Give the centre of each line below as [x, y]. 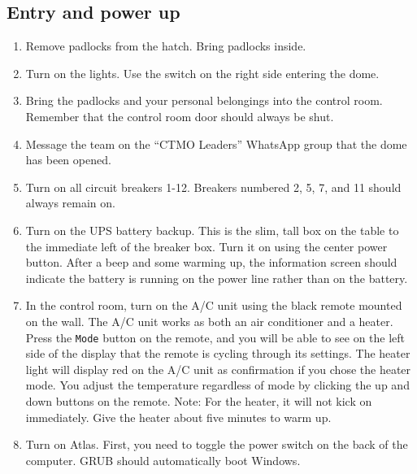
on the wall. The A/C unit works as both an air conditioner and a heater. [209, 321]
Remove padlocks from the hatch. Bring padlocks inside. [166, 46]
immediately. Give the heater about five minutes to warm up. [178, 417]
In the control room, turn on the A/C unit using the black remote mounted [214, 305]
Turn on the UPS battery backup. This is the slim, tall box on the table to [212, 230]
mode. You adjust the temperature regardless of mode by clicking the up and [217, 385]
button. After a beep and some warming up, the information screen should [211, 262]
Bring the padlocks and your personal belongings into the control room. [204, 100]
